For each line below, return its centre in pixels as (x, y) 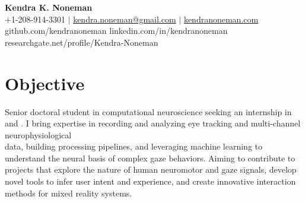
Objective (45, 83)
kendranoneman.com (221, 19)
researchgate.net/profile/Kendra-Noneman (82, 42)
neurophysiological (38, 134)
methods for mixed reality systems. (69, 193)
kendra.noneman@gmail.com (125, 19)
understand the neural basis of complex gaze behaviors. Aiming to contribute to (150, 158)
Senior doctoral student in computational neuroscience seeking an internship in (148, 111)
